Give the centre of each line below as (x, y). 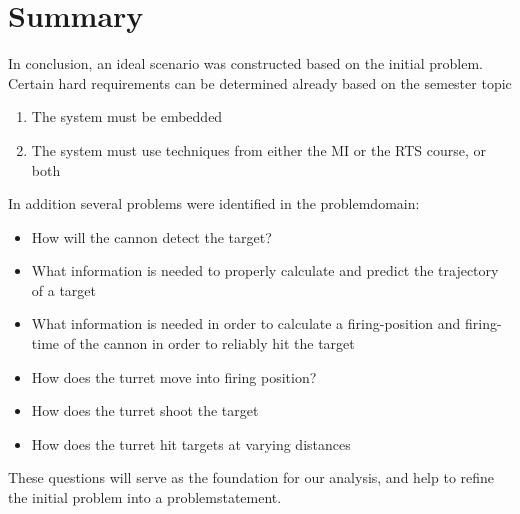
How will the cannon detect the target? (151, 236)
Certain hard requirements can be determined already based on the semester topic (260, 82)
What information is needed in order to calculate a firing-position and (246, 323)
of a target (64, 289)
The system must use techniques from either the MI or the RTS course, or (259, 149)
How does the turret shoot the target (145, 410)
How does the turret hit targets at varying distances (191, 443)
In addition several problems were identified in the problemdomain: (214, 203)
